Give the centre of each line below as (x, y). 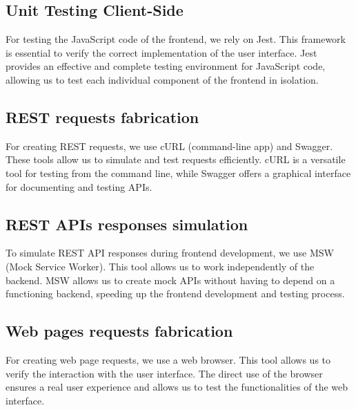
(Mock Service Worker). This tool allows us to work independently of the (160, 266)
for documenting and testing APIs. (79, 186)
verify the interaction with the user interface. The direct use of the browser (164, 373)
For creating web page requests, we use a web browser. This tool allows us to (168, 359)
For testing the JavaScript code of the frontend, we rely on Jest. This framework (176, 39)
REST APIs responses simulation (127, 224)
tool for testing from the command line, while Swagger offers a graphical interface (178, 173)
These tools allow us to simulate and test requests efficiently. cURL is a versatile (176, 159)
